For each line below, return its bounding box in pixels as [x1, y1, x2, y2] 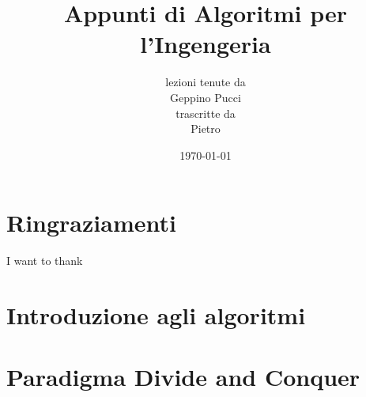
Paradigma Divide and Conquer [6, 361, 360, 393]
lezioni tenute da [165, 74, 246, 90]
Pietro [191, 120, 221, 137]
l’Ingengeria [140, 28, 271, 60]
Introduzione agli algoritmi [6, 299, 306, 331]
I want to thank [6, 252, 83, 269]
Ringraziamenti [6, 206, 176, 239]
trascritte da [175, 104, 236, 121]
